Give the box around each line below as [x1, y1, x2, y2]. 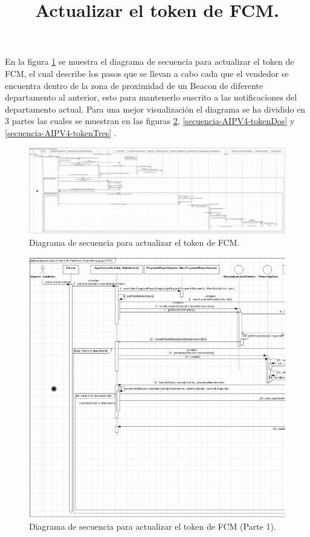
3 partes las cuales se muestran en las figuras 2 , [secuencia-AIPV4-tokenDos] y [5, 114, 295, 127]
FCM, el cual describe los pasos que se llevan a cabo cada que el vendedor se [5, 67, 289, 79]
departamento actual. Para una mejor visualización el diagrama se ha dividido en [5, 102, 306, 115]
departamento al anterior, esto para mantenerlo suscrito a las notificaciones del [5, 91, 297, 104]
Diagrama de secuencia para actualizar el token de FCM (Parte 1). [29, 520, 276, 533]
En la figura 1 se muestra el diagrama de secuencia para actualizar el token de [5, 55, 294, 68]
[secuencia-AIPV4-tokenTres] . [5, 126, 117, 139]
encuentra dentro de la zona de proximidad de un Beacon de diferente [5, 79, 263, 91]
